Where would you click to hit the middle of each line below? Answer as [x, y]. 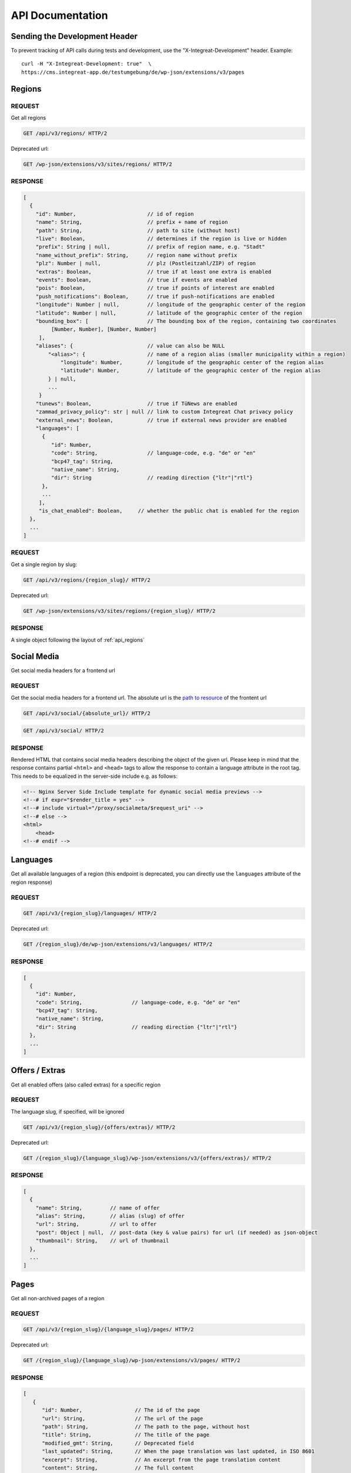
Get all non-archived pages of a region [58, 1298]
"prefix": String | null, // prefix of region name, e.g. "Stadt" [151, 247]
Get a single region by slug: [44, 564]
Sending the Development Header [74, 36]
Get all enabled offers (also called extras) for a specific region [86, 1085]
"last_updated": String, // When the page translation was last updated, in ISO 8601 [178, 1451]
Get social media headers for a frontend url [63, 671]
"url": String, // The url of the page [123, 1418]
